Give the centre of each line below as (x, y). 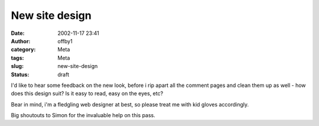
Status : (20, 75)
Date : (18, 33)
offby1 (65, 41)
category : (23, 50)
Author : (21, 41)
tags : (17, 58)
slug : (17, 66)
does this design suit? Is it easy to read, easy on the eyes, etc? (87, 93)
